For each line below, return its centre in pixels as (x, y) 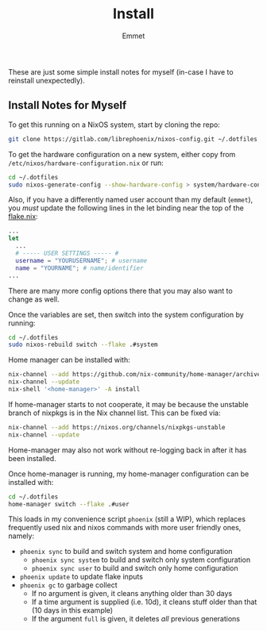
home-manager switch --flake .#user (69, 504)
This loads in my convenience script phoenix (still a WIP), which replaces (127, 519)
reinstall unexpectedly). (46, 80)
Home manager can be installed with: (70, 360)
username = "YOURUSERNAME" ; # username (81, 260)
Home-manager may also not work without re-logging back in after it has (128, 450)
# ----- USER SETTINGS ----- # (67, 253)
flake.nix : (23, 217)
